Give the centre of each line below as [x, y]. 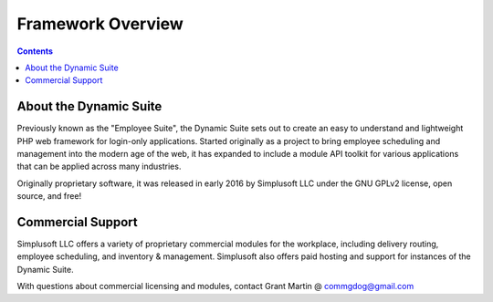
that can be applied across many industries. [99, 167]
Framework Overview [100, 24]
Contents [35, 51]
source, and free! [49, 196]
